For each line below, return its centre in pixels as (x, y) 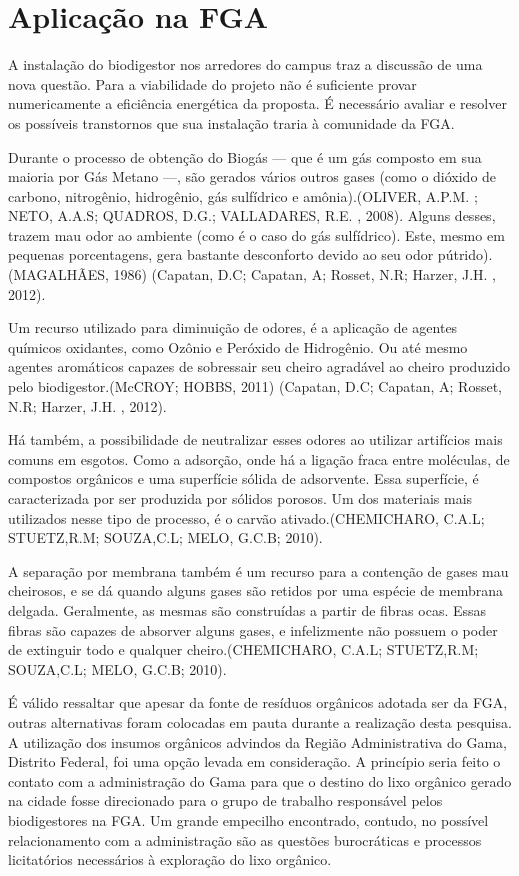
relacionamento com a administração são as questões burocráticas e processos (245, 839)
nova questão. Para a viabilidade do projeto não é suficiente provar (212, 83)
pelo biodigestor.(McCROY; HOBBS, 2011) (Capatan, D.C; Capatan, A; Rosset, (255, 386)
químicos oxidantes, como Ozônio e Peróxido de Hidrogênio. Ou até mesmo (238, 346)
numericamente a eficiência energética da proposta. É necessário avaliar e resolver (257, 103)
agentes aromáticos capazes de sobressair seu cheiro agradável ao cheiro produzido (259, 366)
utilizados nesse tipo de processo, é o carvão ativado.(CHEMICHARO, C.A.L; (246, 517)
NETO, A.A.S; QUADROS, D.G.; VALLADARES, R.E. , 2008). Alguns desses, (252, 215)
